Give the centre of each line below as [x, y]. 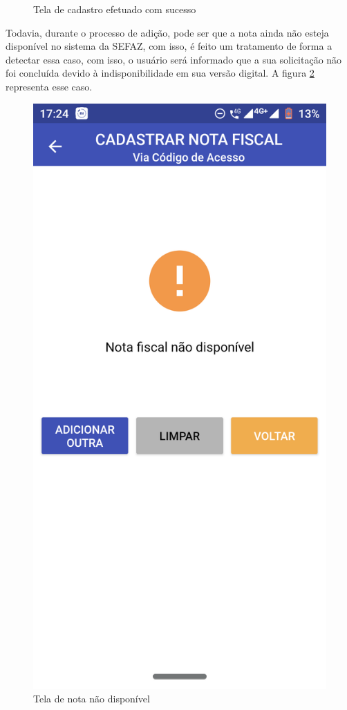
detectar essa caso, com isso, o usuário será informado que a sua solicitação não [174, 59]
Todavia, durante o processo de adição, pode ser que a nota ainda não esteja [167, 32]
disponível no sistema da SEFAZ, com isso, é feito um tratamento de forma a [169, 46]
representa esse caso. [49, 86]
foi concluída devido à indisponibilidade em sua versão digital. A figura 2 [160, 73]
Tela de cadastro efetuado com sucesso [115, 9]
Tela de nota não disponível [92, 699]
